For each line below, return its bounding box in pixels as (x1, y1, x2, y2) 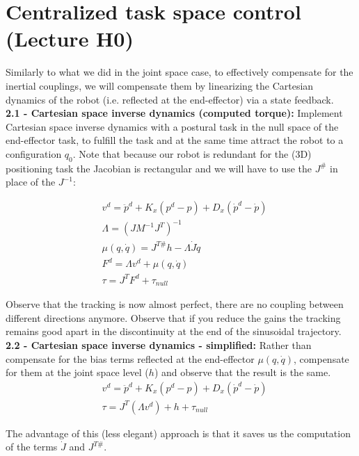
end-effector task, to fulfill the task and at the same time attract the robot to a (6, 133, 344, 147)
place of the (6, 174, 56, 189)
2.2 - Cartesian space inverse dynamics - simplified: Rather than (6, 337, 312, 352)
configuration (6, 146, 62, 161)
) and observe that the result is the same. (154, 365, 331, 380)
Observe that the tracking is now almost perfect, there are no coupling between (6, 297, 344, 311)
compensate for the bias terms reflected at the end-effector (6, 351, 255, 366)
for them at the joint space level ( (6, 365, 149, 380)
